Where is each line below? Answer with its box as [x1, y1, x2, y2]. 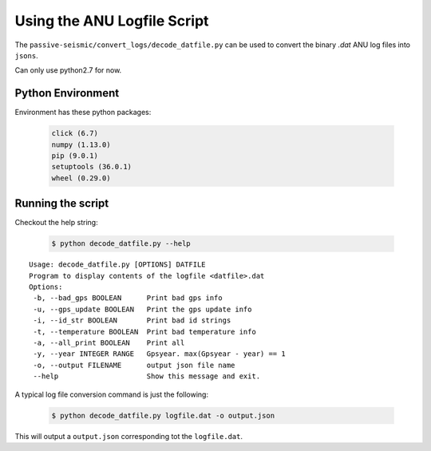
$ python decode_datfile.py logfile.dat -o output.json [51, 411, 275, 420]
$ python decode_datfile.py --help [51, 239, 191, 248]
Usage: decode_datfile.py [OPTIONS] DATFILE [29, 260, 207, 269]
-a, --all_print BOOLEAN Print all [33, 338, 185, 347]
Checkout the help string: [14, 218, 99, 227]
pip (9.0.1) [51, 152, 99, 160]
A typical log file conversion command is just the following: [14, 390, 209, 399]
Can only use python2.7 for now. [14, 65, 122, 75]
